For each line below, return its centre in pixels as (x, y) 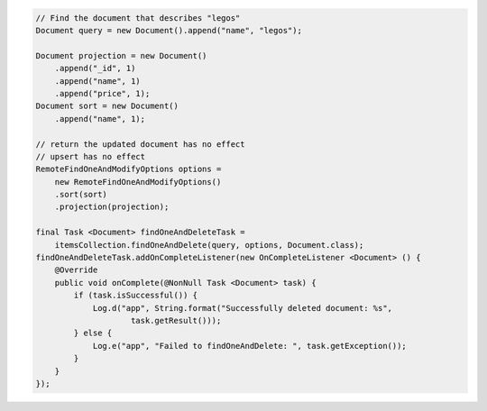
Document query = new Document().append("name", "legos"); (169, 30)
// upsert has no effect (91, 156)
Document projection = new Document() (121, 55)
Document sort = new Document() (107, 106)
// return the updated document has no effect (140, 144)
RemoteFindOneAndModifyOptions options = (129, 169)
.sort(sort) (81, 195)
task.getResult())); (176, 320)
